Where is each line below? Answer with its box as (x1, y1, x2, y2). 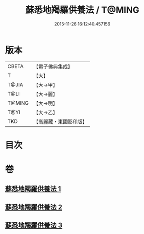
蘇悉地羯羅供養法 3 (5, 221, 63, 230)
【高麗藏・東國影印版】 (33, 118, 88, 125)
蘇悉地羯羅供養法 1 (5, 185, 61, 193)
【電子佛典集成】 (33, 63, 73, 70)
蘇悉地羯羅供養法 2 (5, 203, 63, 211)
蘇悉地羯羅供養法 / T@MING (25, 4, 140, 16)
